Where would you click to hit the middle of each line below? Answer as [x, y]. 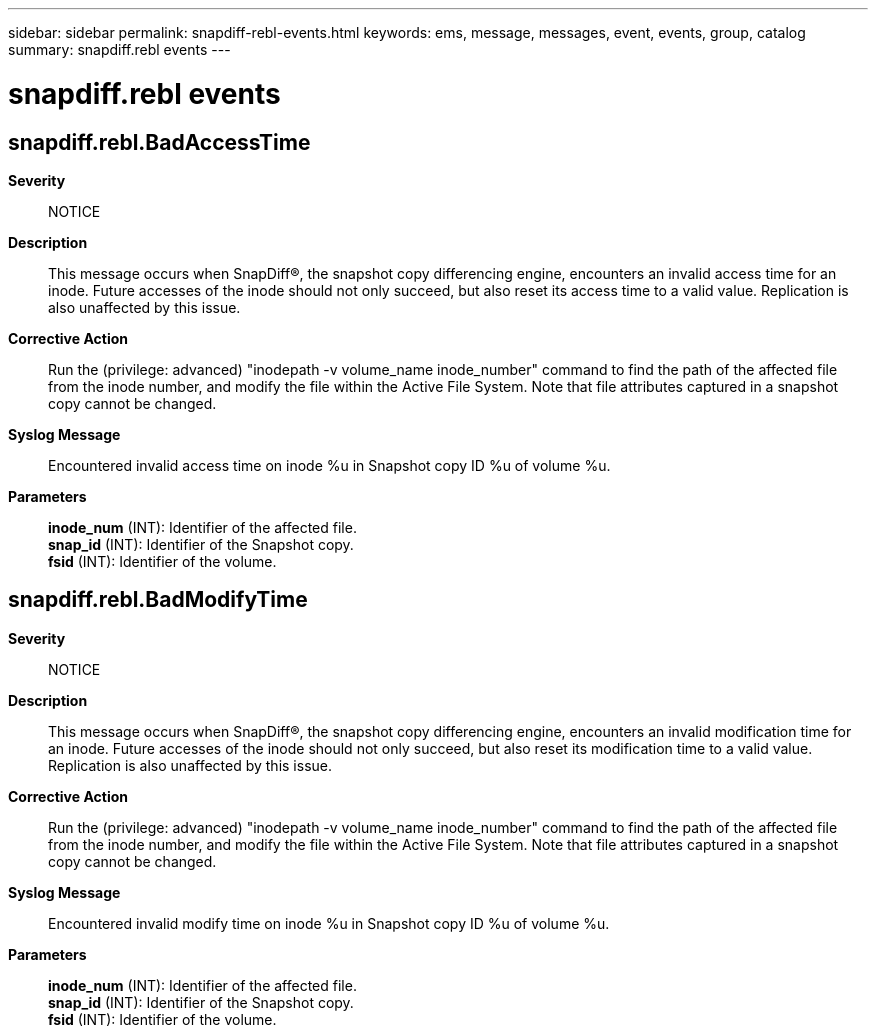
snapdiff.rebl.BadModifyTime [158, 600]
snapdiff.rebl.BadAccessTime [159, 142]
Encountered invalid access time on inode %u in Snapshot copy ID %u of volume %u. [329, 465]
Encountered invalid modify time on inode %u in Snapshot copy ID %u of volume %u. [329, 923]
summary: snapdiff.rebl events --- [119, 49]
